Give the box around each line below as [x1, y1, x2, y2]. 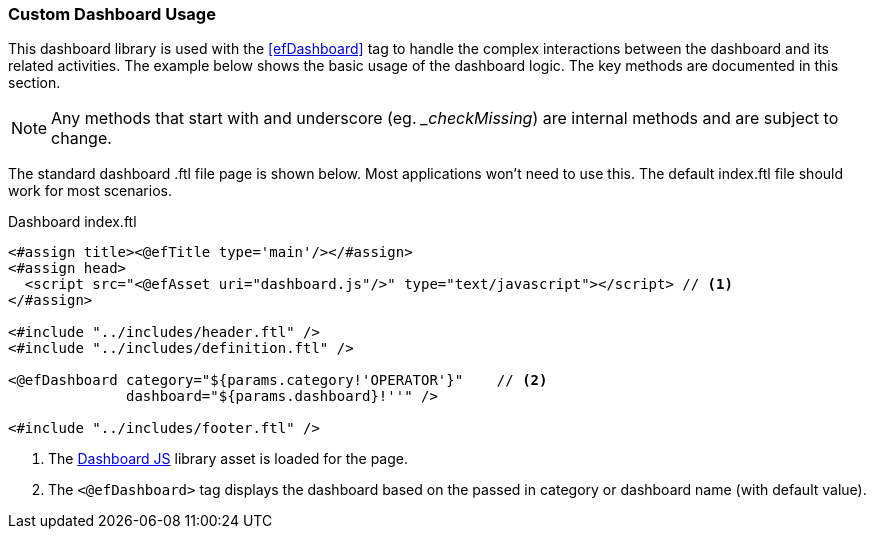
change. [51, 128, 112, 149]
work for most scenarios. [8, 182, 172, 200]
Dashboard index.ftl [8, 213, 137, 231]
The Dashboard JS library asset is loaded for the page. [48, 450, 409, 468]
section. [8, 74, 61, 92]
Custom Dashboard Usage [8, 4, 216, 24]
